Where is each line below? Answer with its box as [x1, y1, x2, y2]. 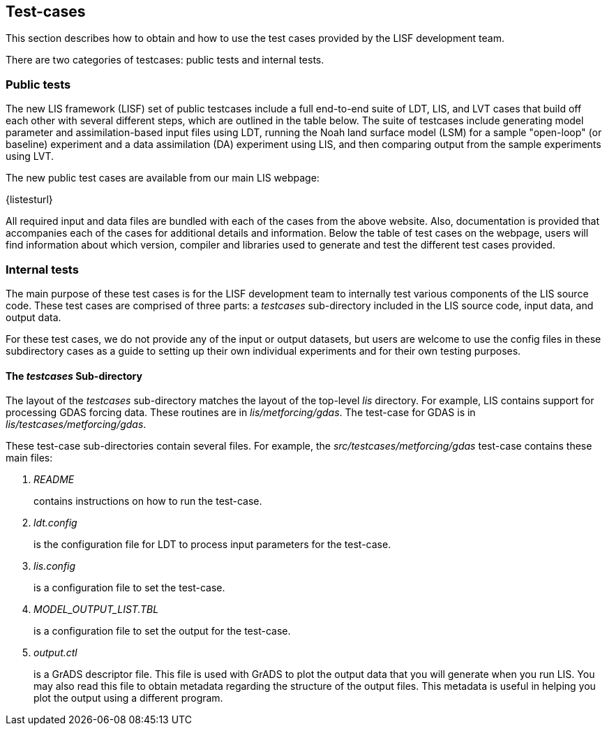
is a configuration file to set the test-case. [33, 582, 225, 594]
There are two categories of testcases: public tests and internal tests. [6, 54, 324, 66]
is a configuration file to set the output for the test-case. [33, 625, 291, 637]
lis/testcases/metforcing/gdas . [6, 418, 147, 431]
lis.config [33, 560, 76, 573]
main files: [6, 452, 53, 464]
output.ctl [33, 647, 77, 659]
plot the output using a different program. [33, 692, 223, 704]
